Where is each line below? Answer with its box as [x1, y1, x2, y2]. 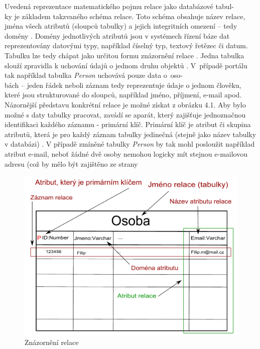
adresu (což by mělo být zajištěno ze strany [5, 158, 138, 169]
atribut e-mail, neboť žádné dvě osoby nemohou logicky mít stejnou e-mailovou [5, 148, 247, 159]
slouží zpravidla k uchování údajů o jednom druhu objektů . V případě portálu [5, 60, 247, 70]
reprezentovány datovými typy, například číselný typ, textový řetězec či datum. [5, 40, 248, 51]
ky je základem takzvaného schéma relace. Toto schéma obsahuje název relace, [5, 11, 245, 21]
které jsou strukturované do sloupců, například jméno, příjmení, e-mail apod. [5, 89, 242, 100]
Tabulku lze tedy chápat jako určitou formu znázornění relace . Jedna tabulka [5, 50, 244, 60]
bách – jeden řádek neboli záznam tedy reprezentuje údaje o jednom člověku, [5, 79, 241, 90]
